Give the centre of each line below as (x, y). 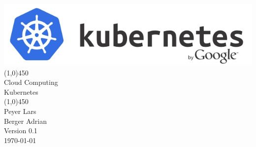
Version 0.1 (21, 130)
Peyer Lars (20, 111)
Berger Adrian (26, 121)
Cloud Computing (31, 82)
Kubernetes (21, 92)
